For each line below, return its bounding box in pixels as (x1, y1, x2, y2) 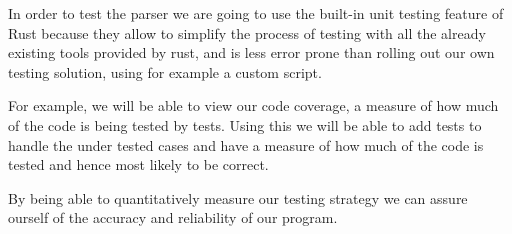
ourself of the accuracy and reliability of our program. (8, 207, 338, 228)
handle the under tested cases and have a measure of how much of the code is (8, 134, 484, 155)
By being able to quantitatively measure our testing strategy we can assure (8, 187, 468, 208)
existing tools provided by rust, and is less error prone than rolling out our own (8, 42, 495, 63)
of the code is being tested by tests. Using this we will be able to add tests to (8, 114, 482, 135)
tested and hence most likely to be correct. (8, 154, 269, 175)
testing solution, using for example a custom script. (8, 61, 322, 82)
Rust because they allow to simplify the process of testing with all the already (8, 22, 486, 43)
